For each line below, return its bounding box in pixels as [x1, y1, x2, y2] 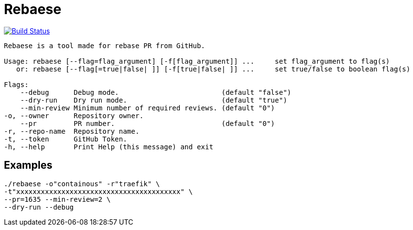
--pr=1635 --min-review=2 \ [4, 195, 111, 203]
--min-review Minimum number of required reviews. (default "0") [20, 104, 275, 112]
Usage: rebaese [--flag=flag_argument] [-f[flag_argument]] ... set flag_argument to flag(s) [4, 57, 390, 65]
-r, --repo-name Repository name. [4, 127, 140, 135]
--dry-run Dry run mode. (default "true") [20, 96, 287, 104]
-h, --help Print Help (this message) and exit [4, 142, 213, 151]
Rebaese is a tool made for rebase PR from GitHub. [4, 41, 206, 50]
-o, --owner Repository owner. [4, 111, 144, 120]
